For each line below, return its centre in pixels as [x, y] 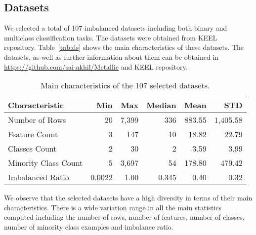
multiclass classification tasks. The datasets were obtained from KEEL [111, 37]
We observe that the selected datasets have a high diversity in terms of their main [128, 198]
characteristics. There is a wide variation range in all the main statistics [113, 207]
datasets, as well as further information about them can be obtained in [111, 57]
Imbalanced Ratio [39, 177]
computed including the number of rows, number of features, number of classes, [124, 217]
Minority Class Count [45, 163]
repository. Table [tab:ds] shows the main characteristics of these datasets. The [124, 47]
